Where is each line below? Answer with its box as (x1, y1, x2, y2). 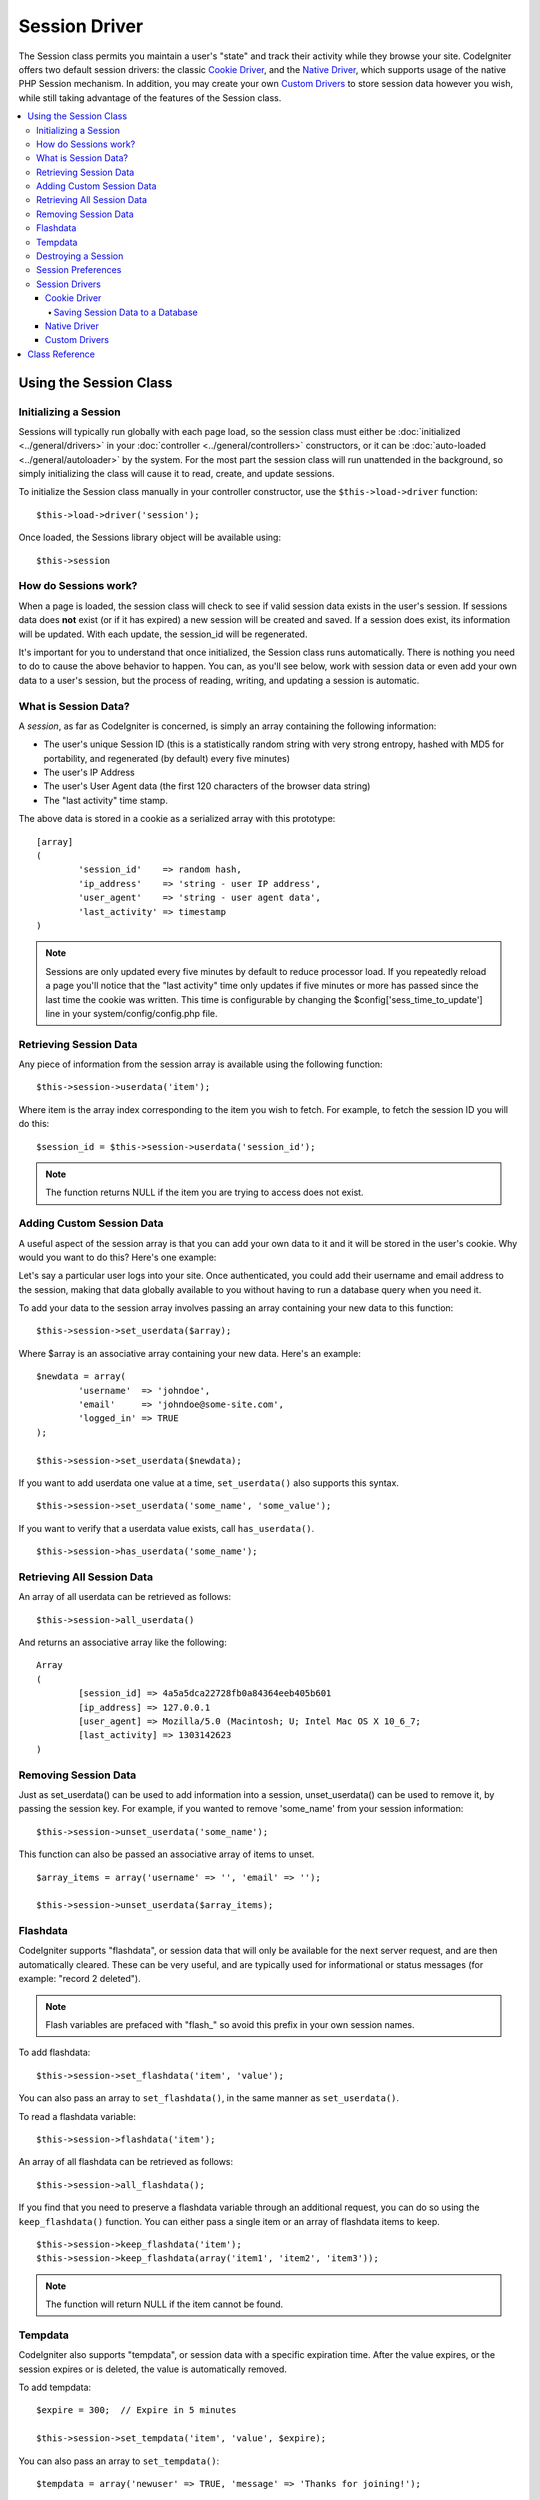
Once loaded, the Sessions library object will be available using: (18, 531, 282, 544)
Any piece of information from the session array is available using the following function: (18, 1058, 384, 1070)
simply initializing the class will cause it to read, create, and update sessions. (18, 468, 335, 480)
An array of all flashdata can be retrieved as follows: (18, 2156, 234, 2168)
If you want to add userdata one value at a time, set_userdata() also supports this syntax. (18, 1477, 400, 1489)
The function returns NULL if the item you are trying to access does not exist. (45, 1186, 364, 1199)
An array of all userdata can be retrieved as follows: (18, 1591, 232, 1603)
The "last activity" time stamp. (43, 794, 169, 806)
